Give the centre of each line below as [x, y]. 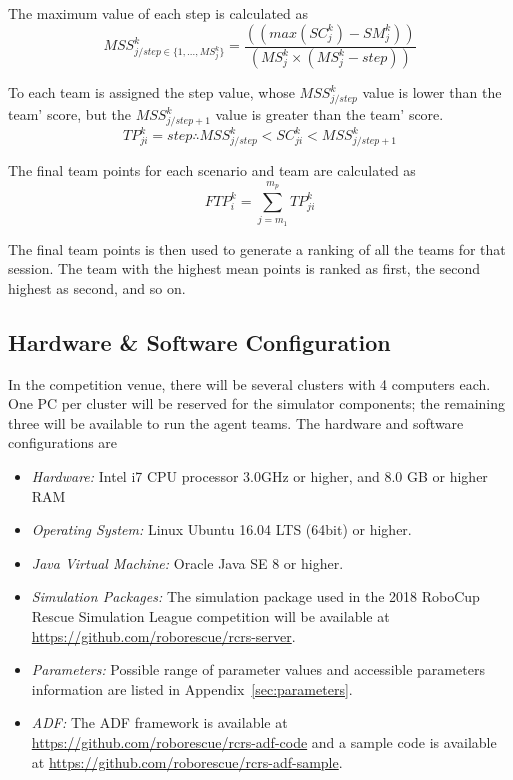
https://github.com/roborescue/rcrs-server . [163, 635]
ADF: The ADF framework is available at [159, 722]
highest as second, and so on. [97, 287]
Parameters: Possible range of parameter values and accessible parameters [258, 669]
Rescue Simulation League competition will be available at [210, 616]
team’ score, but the [69, 114]
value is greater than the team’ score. [329, 114]
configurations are [63, 442]
